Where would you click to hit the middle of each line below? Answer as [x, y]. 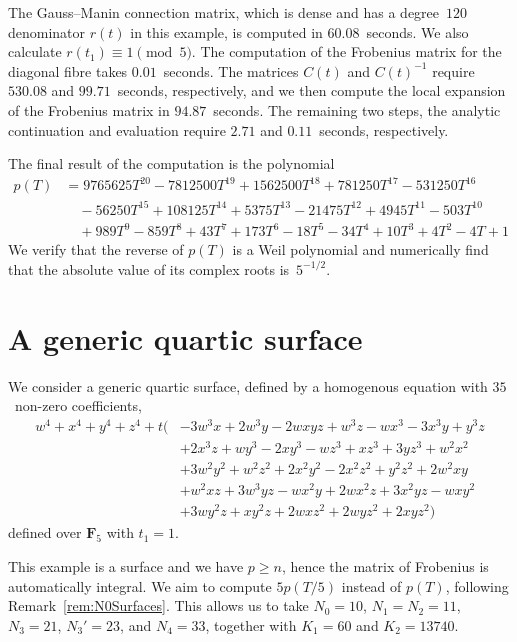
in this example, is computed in [226, 31]
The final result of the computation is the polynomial [171, 163]
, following [477, 585]
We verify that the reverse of [96, 249]
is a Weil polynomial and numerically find [360, 249]
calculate [35, 51]
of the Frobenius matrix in [89, 109]
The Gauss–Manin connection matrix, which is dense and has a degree [224, 12]
